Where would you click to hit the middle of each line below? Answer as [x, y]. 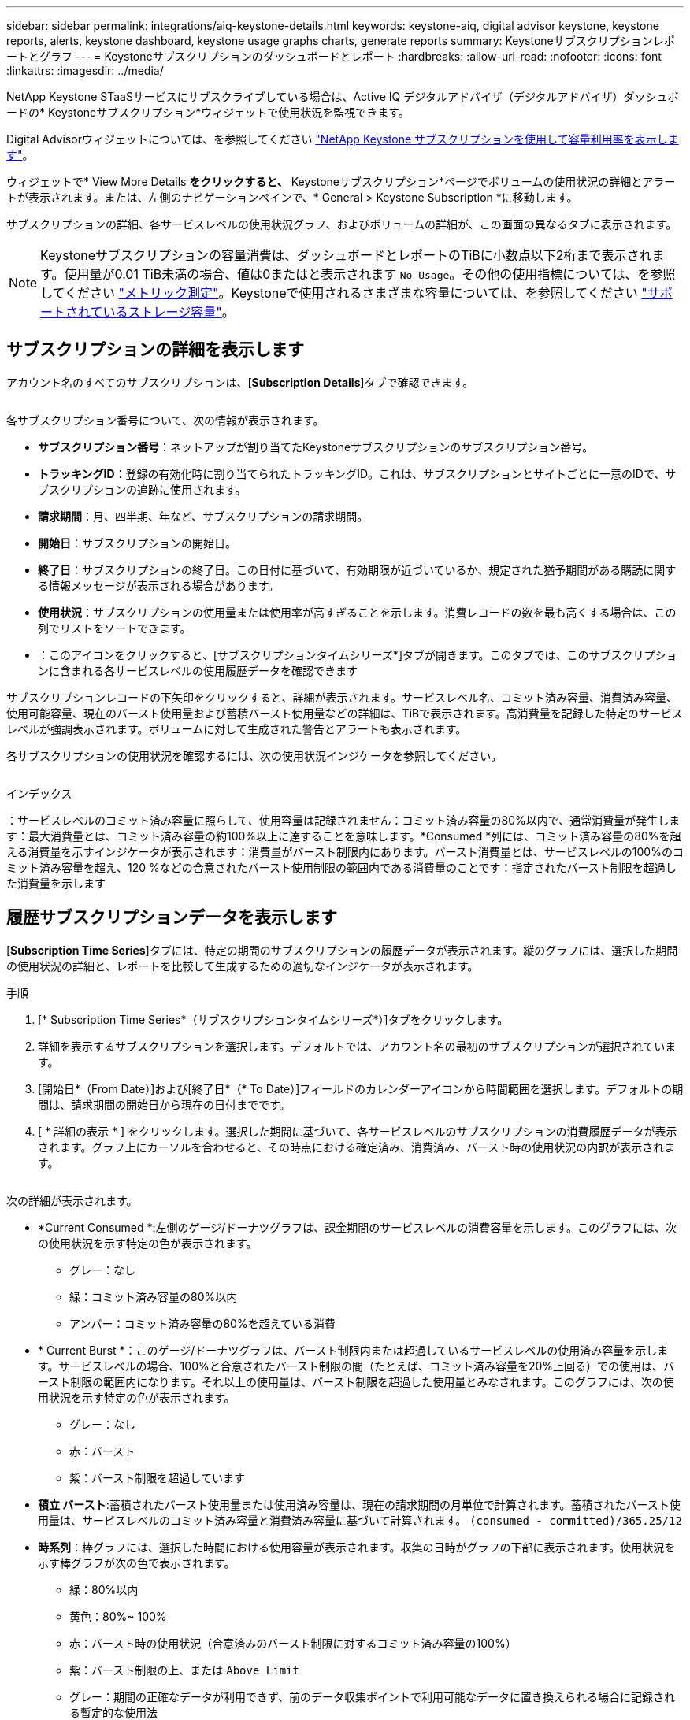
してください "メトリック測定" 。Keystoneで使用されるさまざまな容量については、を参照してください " [344, 293]
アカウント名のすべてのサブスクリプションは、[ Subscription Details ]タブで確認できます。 [240, 382]
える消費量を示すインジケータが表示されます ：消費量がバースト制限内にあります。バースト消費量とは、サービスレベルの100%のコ [345, 851]
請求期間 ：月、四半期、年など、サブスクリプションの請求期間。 [203, 516]
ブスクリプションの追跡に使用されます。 [142, 489]
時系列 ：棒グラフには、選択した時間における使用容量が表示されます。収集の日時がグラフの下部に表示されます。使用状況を [357, 1547]
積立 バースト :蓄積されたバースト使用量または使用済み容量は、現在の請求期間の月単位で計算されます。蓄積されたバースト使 [359, 1504]
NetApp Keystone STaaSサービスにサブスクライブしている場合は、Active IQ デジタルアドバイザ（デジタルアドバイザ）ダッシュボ [343, 96]
